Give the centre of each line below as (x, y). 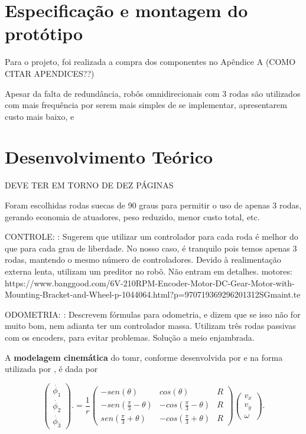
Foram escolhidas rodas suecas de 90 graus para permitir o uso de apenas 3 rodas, (153, 205)
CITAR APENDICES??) (50, 73)
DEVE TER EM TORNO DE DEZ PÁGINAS (89, 185)
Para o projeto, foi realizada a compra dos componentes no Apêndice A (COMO (150, 62)
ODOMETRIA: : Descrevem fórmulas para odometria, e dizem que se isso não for (153, 314)
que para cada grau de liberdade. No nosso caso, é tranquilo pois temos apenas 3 (151, 248)
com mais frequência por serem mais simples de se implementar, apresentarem (146, 105)
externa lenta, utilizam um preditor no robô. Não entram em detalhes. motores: (149, 271)
